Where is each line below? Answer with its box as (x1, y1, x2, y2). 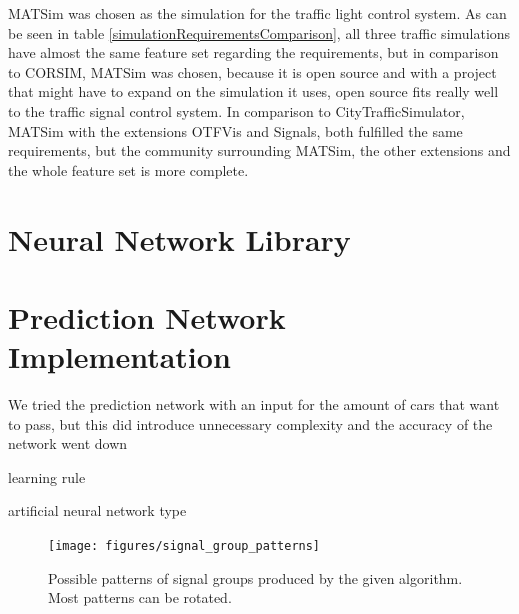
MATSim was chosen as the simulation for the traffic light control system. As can (8, 3, 507, 23)
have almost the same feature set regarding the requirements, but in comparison (8, 42, 499, 63)
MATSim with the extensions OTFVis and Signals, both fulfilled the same (8, 120, 463, 141)
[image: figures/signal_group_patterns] (48, 539, 321, 553)
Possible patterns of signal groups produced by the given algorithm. (48, 567, 463, 588)
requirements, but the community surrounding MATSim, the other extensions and (8, 140, 511, 161)
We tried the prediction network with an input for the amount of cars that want (8, 394, 500, 415)
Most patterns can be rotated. (48, 587, 232, 608)
